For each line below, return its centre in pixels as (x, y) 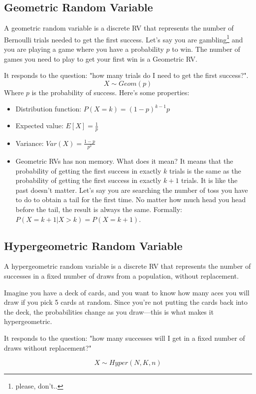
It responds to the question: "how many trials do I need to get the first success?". (126, 75)
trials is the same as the (205, 170)
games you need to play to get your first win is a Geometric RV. (101, 58)
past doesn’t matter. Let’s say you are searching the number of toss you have (132, 190)
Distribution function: (48, 109)
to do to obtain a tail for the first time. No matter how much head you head (131, 199)
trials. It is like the (209, 180)
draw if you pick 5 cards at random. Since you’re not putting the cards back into (126, 302)
